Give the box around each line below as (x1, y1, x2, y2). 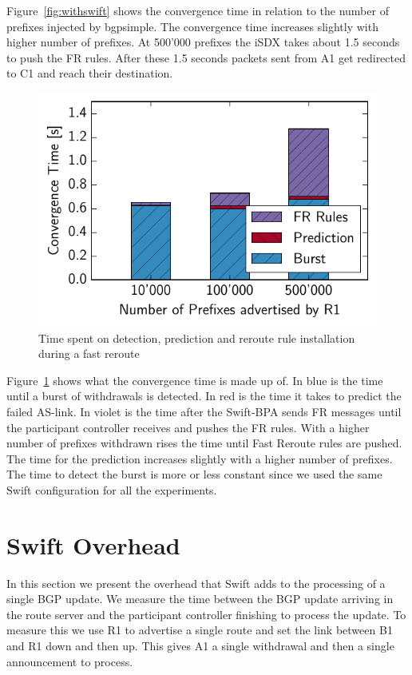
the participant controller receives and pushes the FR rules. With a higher (6, 419, 370, 435)
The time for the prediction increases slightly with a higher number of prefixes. (6, 450, 393, 467)
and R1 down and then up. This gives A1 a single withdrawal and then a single (6, 637, 394, 654)
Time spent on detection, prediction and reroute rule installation (38, 329, 355, 346)
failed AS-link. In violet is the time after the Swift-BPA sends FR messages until (6, 403, 402, 420)
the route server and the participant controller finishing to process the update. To (6, 606, 406, 622)
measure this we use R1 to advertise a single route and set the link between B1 (6, 621, 393, 638)
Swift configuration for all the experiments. (6, 481, 217, 498)
